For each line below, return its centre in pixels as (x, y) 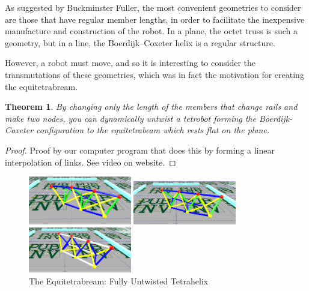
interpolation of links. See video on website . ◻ (90, 162)
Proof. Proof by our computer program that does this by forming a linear (140, 150)
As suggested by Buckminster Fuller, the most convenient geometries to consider (153, 7)
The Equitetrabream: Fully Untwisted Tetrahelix (119, 280)
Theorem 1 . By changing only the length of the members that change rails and (151, 106)
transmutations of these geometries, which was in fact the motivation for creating (154, 74)
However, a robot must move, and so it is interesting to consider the (130, 63)
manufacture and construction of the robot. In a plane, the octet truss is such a (151, 31)
